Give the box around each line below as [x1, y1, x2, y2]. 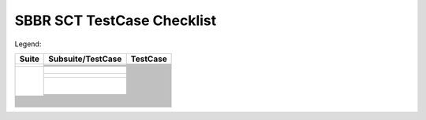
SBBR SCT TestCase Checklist [14, 12, 217, 29]
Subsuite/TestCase [48, 53, 122, 64]
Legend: [14, 39, 42, 49]
